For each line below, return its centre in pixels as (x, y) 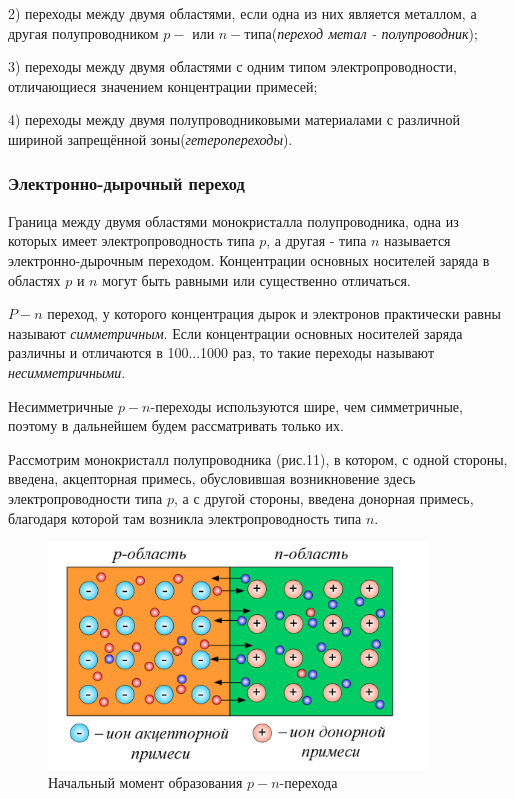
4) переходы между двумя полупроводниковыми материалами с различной (234, 119)
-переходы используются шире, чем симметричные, (306, 405)
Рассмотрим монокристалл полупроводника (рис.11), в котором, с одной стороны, (258, 458)
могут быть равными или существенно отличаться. (256, 279)
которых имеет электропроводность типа (131, 240)
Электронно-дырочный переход (126, 183)
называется (417, 240)
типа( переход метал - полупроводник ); (361, 32)
